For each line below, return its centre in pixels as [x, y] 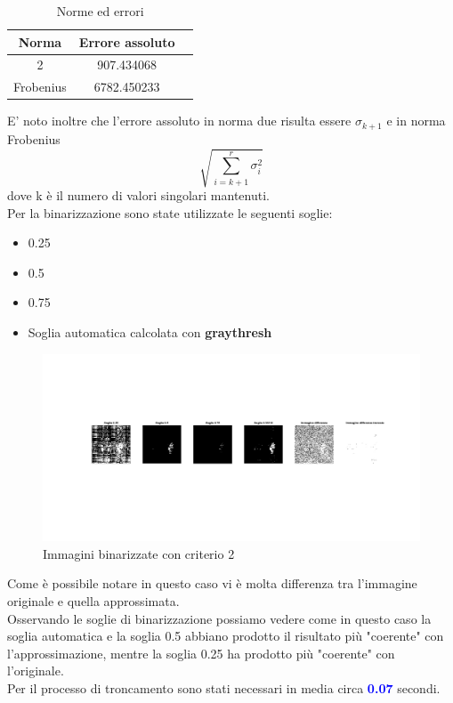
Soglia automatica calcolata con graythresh [150, 331]
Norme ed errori [100, 11]
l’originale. [36, 671]
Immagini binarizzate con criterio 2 [139, 553]
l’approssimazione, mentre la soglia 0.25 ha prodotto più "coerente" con [201, 653]
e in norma [416, 121]
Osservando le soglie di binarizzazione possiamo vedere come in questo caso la [219, 618]
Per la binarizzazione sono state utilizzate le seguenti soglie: [170, 212]
